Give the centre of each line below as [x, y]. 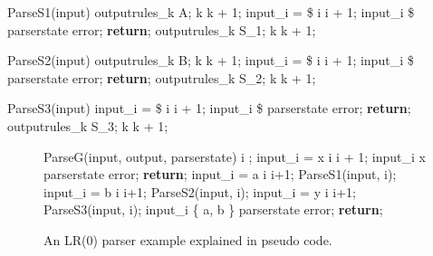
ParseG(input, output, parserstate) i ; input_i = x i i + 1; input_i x [235, 156]
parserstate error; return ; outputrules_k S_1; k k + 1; [162, 29]
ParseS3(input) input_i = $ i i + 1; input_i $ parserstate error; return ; [209, 108]
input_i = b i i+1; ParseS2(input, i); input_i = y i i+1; [200, 191]
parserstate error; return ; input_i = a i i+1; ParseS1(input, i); [220, 174]
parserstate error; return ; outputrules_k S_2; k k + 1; [162, 77]
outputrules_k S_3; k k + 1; [88, 125]
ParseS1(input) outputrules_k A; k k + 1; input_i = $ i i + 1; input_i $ [211, 12]
